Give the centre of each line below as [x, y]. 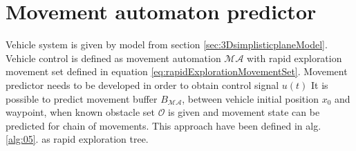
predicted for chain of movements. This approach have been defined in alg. [163, 125]
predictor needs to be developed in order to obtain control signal [142, 84]
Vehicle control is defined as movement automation [113, 58]
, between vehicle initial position [250, 98]
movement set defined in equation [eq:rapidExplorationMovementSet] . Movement [177, 71]
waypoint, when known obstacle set [80, 112]
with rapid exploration [294, 58]
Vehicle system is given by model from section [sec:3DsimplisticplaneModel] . [167, 44]
